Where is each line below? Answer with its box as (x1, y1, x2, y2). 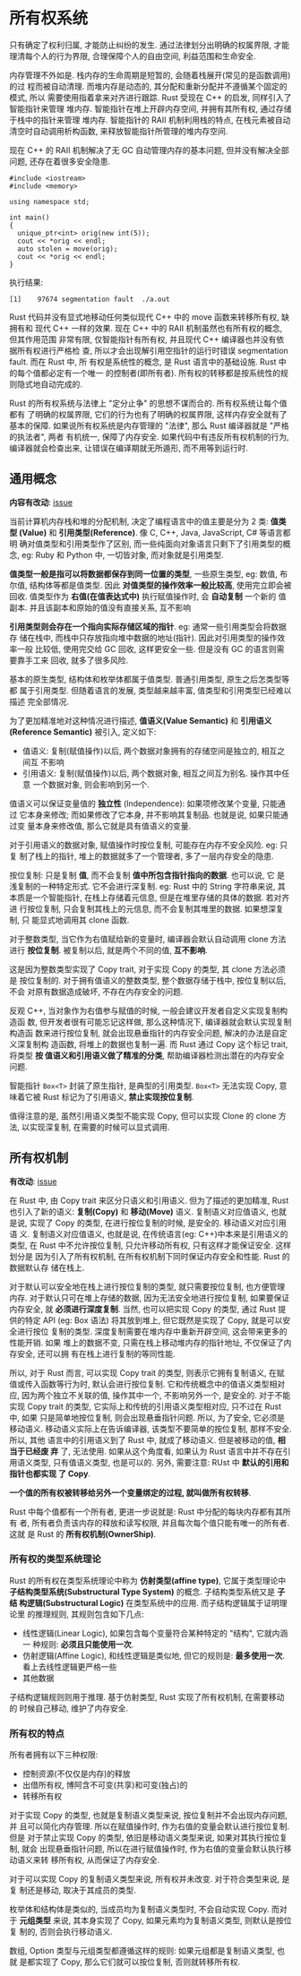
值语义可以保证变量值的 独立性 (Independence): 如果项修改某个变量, (9, 798, 261, 809)
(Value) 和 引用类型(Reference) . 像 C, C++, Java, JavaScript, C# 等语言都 (19, 527, 291, 537)
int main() (9, 212, 50, 222)
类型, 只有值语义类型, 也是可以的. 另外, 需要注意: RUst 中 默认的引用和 (32, 1456, 289, 1467)
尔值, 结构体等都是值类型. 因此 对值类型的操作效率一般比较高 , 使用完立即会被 (9, 580, 292, 590)
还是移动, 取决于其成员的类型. (26, 1885, 136, 1895)
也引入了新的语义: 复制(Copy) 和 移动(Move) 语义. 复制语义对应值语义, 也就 (9, 1206, 287, 1216)
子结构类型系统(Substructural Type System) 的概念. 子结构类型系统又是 (9, 1586, 276, 1597)
